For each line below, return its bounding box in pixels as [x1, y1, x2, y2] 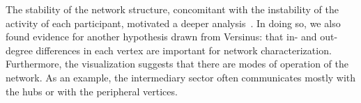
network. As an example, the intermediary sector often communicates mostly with [6, 70, 356, 84]
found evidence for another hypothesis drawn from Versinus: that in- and [6, 29, 317, 44]
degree [6, 42, 33, 57]
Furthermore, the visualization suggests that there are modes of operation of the [6, 56, 348, 71]
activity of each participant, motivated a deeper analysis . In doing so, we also [6, 15, 341, 30]
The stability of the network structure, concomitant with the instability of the [6, 2, 339, 16]
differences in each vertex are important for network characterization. [36, 42, 332, 57]
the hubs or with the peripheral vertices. [6, 84, 178, 98]
